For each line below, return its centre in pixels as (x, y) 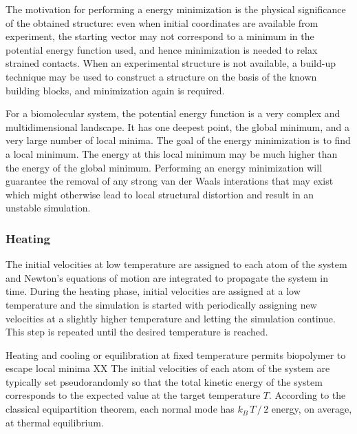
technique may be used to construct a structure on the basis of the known (161, 76)
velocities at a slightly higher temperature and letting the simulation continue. (171, 318)
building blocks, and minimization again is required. (115, 90)
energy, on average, (312, 409)
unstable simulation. (48, 208)
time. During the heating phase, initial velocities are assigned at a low (153, 291)
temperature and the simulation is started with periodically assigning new (161, 304)
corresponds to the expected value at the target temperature (133, 395)
